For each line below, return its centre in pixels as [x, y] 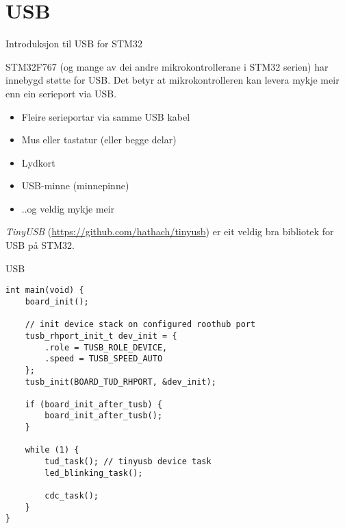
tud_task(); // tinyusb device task [128, 462]
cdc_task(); [72, 496]
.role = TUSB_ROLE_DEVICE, [106, 347]
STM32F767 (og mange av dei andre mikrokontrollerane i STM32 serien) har [167, 66]
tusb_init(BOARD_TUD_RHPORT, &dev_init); [120, 382]
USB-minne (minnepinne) [75, 185]
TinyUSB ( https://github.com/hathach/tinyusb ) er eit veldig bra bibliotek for [170, 231]
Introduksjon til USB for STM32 [74, 44]
